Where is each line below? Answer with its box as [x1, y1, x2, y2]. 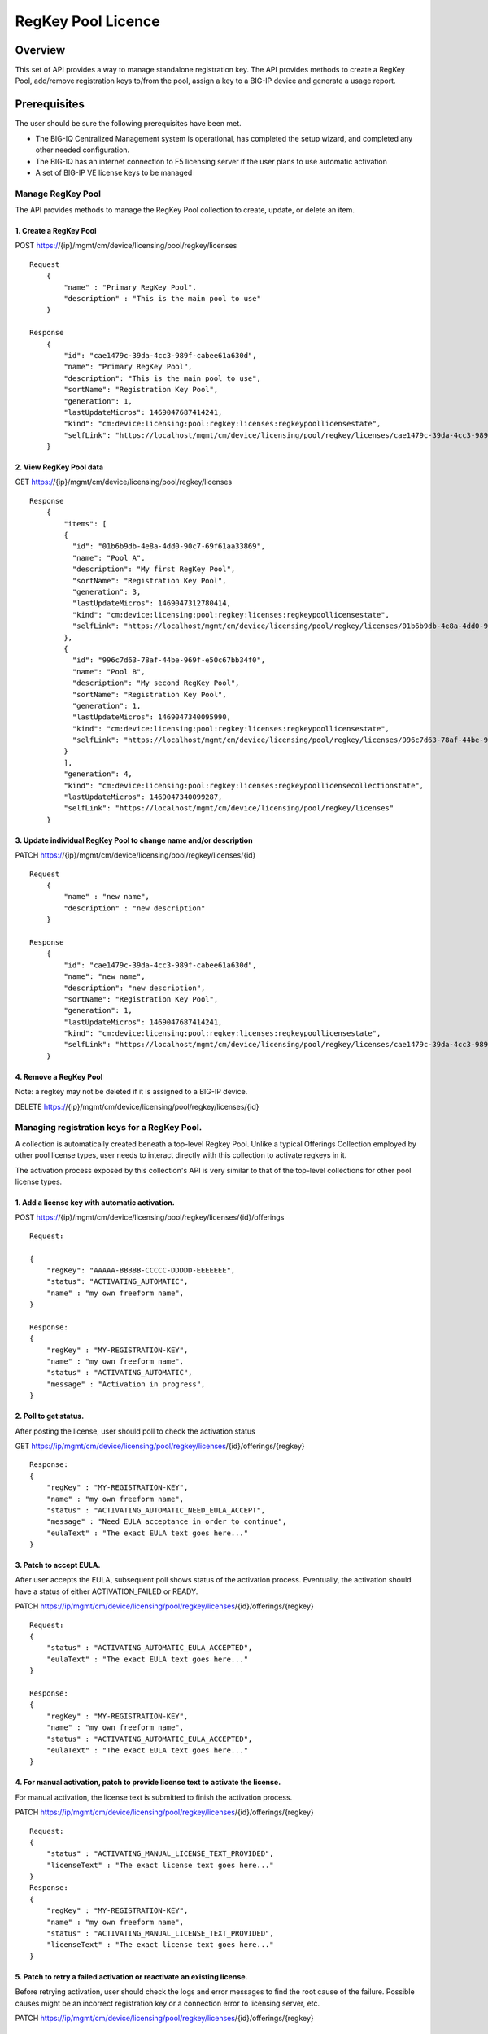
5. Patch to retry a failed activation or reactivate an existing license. [15, 1971, 248, 1981]
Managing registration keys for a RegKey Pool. [15, 1122, 203, 1133]
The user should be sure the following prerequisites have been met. [15, 119, 242, 129]
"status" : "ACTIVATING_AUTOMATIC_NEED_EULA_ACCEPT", [46, 1505, 266, 1515]
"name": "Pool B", [72, 667, 146, 676]
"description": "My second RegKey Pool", [72, 679, 240, 687]
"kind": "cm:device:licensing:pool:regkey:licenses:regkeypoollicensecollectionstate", [63, 781, 425, 790]
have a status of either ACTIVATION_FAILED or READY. [15, 1587, 198, 1596]
